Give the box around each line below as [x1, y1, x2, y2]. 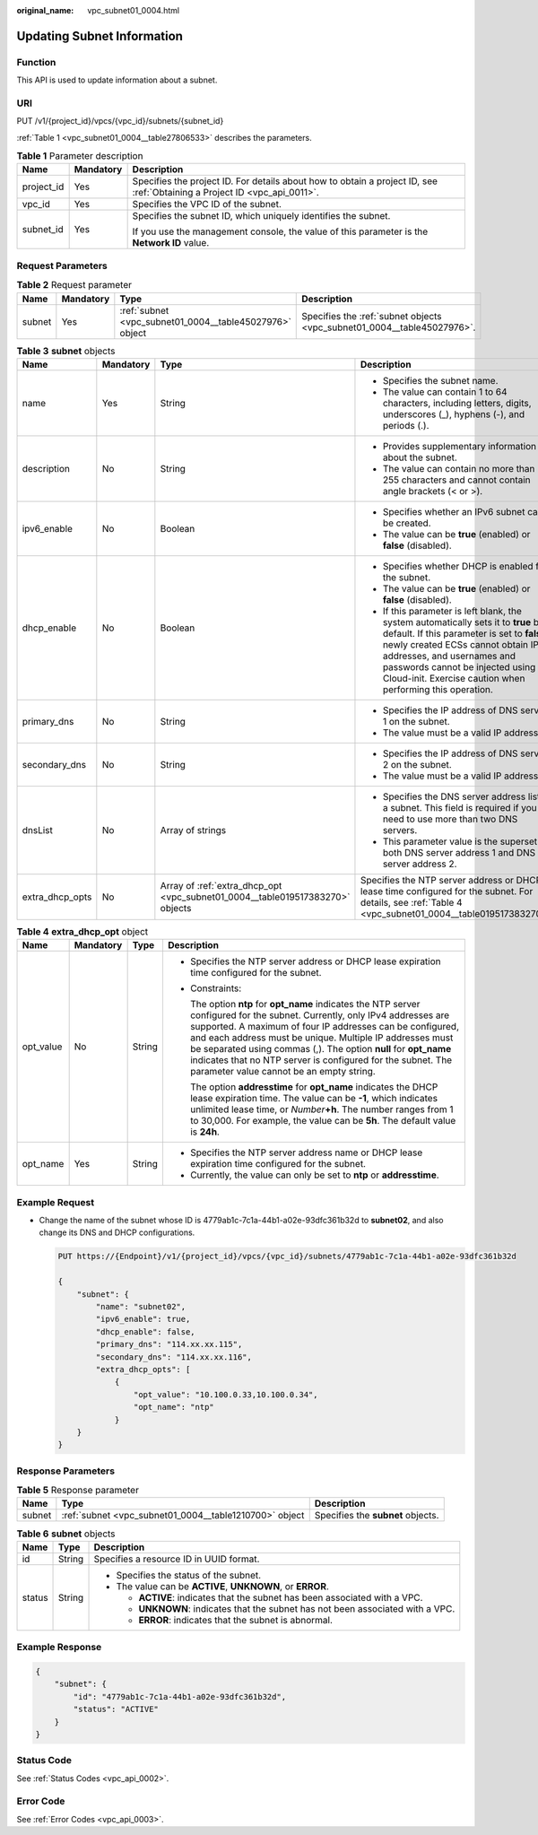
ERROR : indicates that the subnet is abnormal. [138, 1613, 334, 1626]
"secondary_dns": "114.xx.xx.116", [95, 1352, 253, 1362]
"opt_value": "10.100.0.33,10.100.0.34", [133, 1389, 318, 1399]
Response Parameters [16, 1465, 116, 1477]
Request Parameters [16, 259, 108, 272]
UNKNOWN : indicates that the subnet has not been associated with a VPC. [138, 1602, 456, 1614]
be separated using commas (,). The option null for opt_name [189, 1043, 452, 1056]
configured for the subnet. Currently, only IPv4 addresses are [189, 1009, 450, 1022]
